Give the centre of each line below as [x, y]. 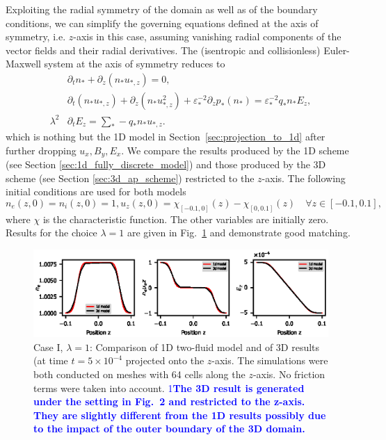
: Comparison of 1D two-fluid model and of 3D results [204, 347]
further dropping [41, 150]
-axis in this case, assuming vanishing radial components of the [207, 36]
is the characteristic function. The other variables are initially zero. [186, 219]
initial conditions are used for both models [96, 192]
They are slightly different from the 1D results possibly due [180, 415]
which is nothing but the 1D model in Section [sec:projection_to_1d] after [166, 137]
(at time [51, 360]
